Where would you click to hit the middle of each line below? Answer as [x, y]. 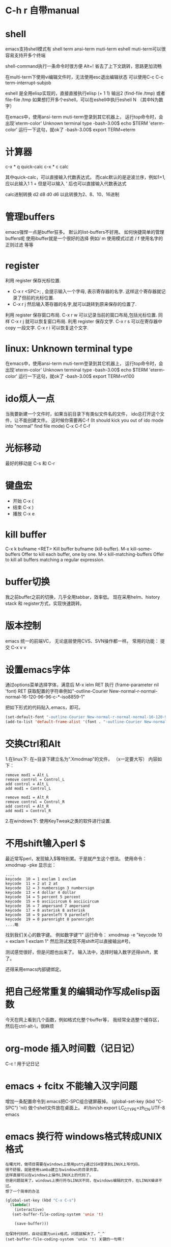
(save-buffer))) [32, 1224]
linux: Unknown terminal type [69, 349]
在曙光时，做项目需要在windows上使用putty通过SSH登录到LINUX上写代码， [74, 1164]
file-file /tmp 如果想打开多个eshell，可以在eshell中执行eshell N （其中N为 [82, 100]
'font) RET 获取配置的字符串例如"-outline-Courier [57, 691]
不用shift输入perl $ [45, 843]
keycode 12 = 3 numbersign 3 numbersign [50, 888]
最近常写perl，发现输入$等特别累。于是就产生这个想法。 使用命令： [76, 859]
